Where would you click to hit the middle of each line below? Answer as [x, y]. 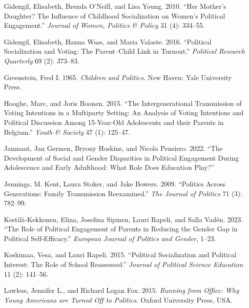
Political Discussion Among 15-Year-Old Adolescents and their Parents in [114, 122]
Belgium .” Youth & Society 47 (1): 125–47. [67, 132]
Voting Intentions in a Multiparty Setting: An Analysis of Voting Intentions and [124, 113]
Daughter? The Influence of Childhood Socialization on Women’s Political [114, 15]
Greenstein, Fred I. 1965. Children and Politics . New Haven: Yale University [118, 77]
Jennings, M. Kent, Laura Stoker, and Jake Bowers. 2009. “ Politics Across [115, 183]
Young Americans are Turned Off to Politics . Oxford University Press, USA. [118, 299]
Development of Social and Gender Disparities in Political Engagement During [122, 157]
